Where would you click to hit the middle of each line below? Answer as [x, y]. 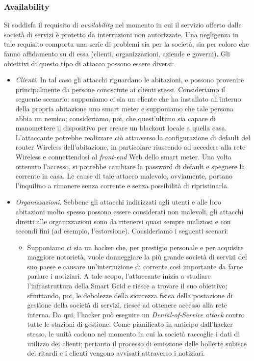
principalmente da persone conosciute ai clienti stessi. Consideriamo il [120, 89]
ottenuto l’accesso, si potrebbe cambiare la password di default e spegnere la [130, 166]
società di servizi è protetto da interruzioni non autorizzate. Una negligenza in [121, 34]
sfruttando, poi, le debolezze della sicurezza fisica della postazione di [130, 295]
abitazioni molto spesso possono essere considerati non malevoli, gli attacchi [129, 211]
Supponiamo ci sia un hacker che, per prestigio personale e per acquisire [135, 247]
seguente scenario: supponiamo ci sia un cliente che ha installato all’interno [128, 99]
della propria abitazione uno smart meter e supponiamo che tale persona [124, 108]
